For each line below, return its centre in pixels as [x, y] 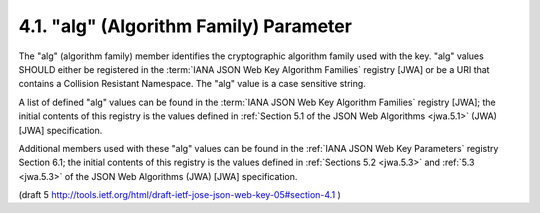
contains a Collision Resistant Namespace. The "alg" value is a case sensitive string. [192, 84]
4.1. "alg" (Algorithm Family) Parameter [185, 26]
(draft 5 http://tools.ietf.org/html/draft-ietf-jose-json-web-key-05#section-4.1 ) [180, 195]
